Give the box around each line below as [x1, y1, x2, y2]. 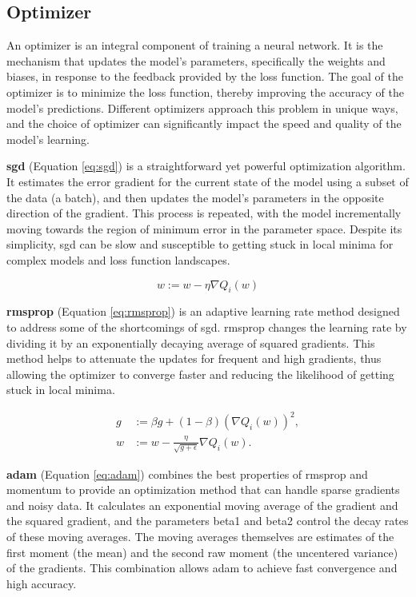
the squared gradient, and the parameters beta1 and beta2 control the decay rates [6, 512, 409, 529]
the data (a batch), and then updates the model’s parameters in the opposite [6, 189, 384, 205]
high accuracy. [6, 575, 77, 591]
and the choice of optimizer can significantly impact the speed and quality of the [6, 115, 402, 132]
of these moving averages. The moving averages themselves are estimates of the [6, 528, 394, 545]
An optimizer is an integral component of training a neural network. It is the [6, 37, 383, 54]
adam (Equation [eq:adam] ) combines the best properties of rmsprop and [6, 465, 368, 482]
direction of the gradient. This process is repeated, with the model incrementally [6, 205, 402, 221]
